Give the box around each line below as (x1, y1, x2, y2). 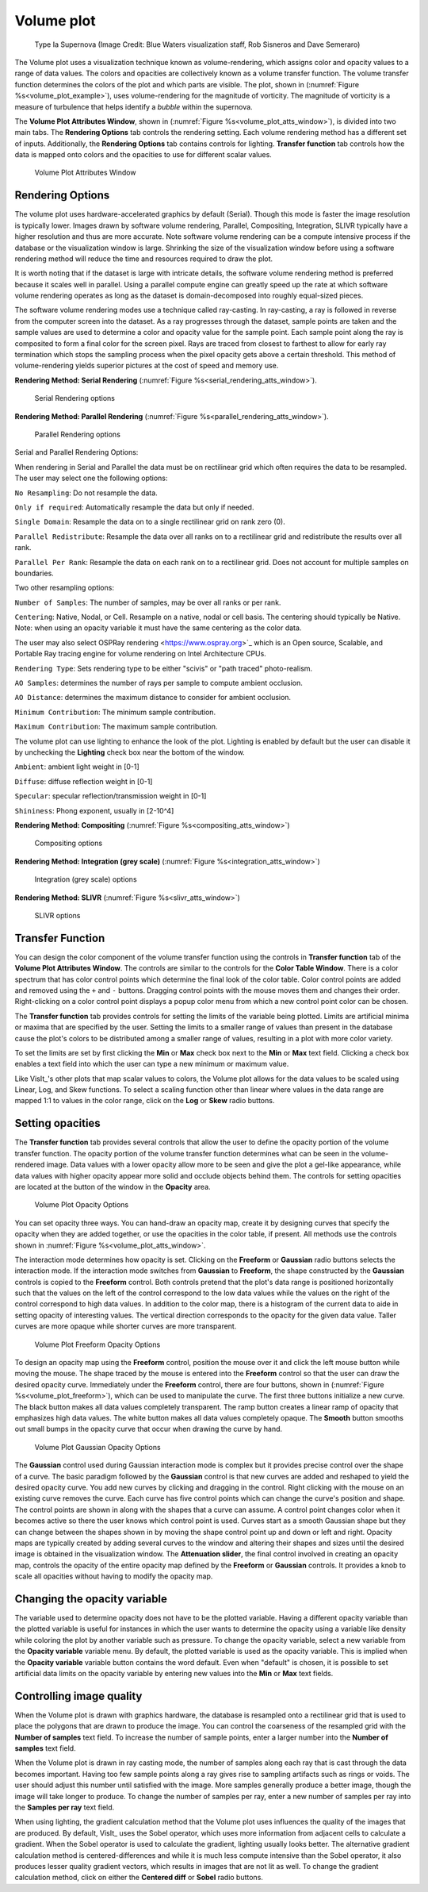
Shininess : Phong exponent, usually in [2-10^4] (14, 806, 174, 815)
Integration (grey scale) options (34, 875, 138, 884)
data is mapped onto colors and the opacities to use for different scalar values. (14, 150, 273, 160)
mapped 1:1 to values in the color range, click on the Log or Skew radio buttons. (14, 1096, 275, 1106)
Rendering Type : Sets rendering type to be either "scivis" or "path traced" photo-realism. (14, 663, 313, 673)
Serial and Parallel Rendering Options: (14, 448, 139, 457)
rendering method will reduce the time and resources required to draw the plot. (14, 254, 273, 263)
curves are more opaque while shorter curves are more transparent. (14, 1321, 237, 1331)
